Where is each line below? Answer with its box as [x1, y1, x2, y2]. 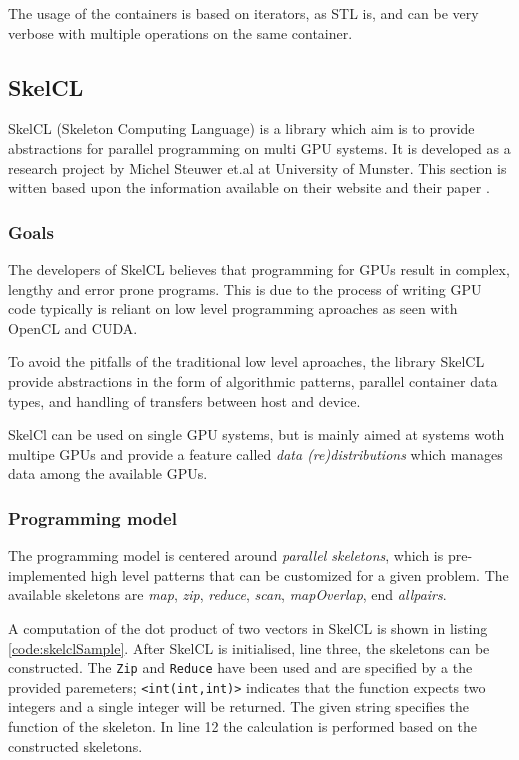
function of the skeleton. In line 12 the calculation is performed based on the [8, 716, 477, 737]
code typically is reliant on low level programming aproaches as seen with [8, 298, 458, 319]
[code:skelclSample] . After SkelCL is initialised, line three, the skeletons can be [8, 637, 490, 658]
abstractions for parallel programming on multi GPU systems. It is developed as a [8, 137, 511, 158]
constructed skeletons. [8, 735, 143, 756]
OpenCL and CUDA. [8, 317, 138, 338]
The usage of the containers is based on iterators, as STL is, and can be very [8, 3, 479, 23]
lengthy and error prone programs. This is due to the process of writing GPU [8, 278, 482, 299]
